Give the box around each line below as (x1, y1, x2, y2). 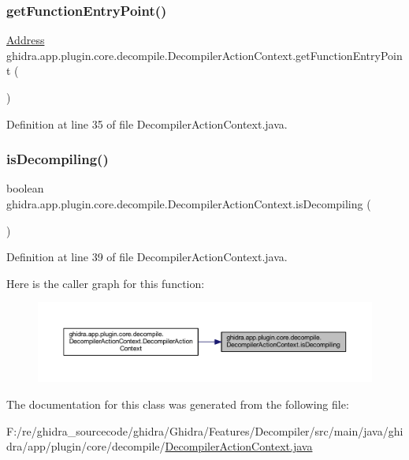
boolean (6, 180, 44, 196)
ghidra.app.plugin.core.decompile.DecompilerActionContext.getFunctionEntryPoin (6, 47, 403, 63)
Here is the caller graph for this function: (6, 275, 205, 291)
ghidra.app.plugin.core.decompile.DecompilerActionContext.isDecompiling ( (6, 196, 371, 211)
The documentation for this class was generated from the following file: (6, 396, 349, 412)
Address (6, 32, 45, 48)
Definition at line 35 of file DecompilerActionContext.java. (6, 115, 288, 132)
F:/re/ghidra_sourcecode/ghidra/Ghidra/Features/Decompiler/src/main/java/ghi (6, 422, 403, 439)
